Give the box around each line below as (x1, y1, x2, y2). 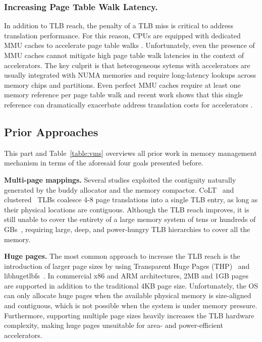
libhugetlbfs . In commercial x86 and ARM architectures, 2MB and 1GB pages (4, 270, 249, 281)
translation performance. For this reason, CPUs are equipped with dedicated (4, 30, 241, 40)
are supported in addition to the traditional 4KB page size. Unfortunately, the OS (4, 280, 258, 291)
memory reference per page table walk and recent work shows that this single (4, 89, 243, 100)
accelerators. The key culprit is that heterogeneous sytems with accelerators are (4, 60, 250, 70)
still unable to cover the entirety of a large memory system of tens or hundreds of (4, 214, 256, 224)
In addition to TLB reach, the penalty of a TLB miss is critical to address (4, 20, 233, 31)
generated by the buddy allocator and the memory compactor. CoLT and (4, 184, 234, 195)
